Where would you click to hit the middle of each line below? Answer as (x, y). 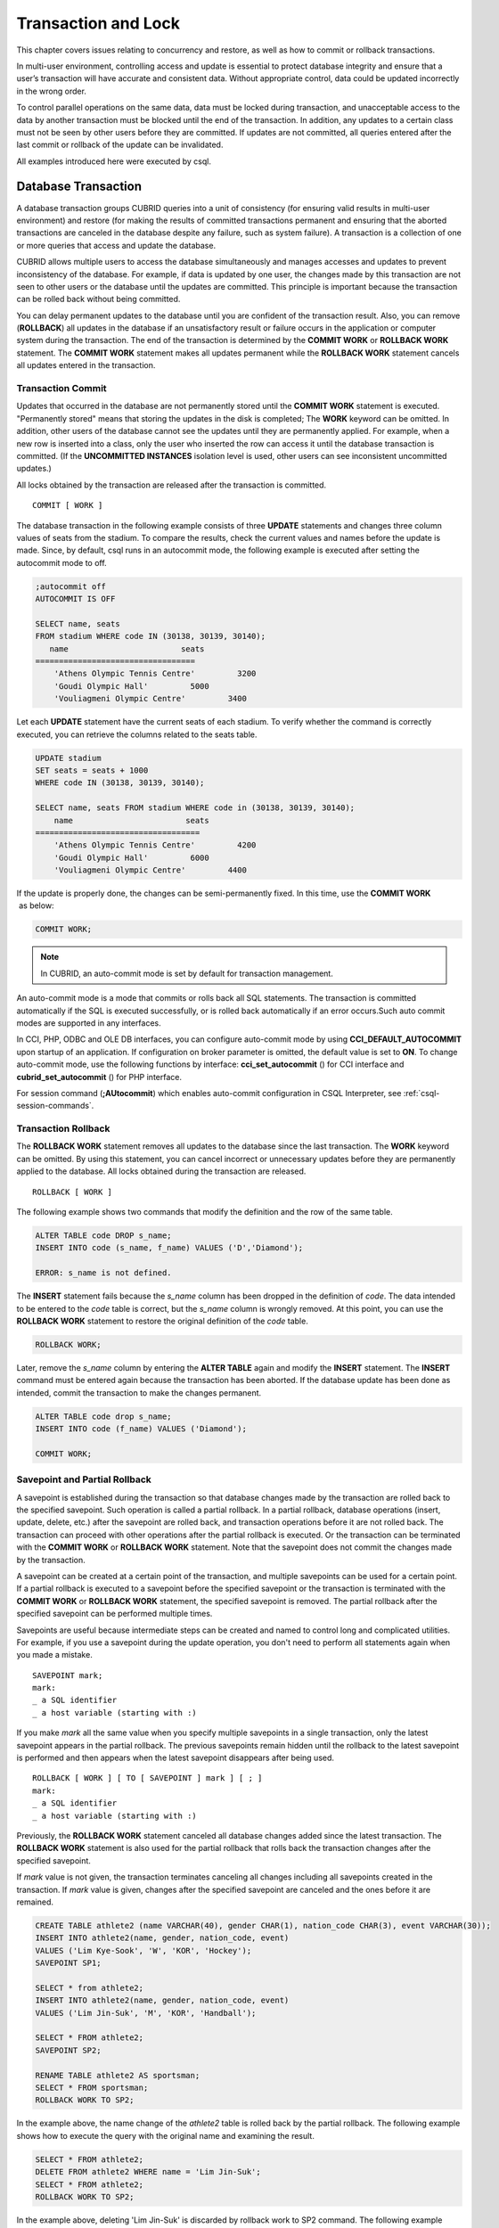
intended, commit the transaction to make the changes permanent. (139, 1392)
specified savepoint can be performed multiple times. (115, 1614)
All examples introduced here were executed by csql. (114, 161)
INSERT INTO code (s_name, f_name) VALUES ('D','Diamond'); (169, 1248)
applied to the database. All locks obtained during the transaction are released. (161, 1171)
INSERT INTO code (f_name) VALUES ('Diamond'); (141, 1429)
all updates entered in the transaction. (86, 365)
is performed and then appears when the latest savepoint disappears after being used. (175, 1758)
